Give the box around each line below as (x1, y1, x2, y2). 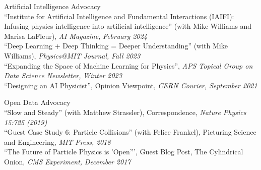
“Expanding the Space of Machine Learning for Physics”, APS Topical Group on (4, 60, 253, 71)
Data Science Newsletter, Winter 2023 (4, 70, 122, 81)
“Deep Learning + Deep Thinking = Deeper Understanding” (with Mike (4, 40, 228, 51)
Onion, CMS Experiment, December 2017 (4, 156, 131, 166)
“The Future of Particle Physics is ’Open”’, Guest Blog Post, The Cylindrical (4, 146, 243, 157)
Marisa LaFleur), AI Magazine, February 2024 (4, 30, 147, 41)
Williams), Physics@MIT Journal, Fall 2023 (4, 50, 141, 61)
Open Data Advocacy (4, 97, 71, 107)
